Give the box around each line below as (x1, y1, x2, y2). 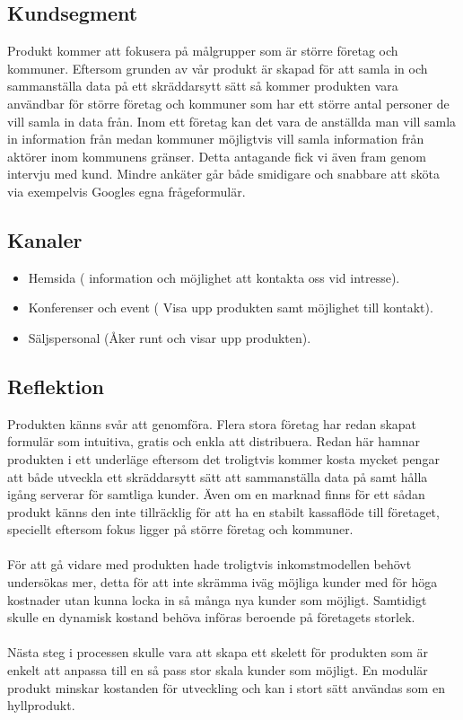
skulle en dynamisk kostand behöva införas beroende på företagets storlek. (7, 608, 415, 627)
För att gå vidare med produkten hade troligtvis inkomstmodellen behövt (7, 555, 412, 574)
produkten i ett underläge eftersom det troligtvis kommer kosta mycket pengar (7, 449, 440, 468)
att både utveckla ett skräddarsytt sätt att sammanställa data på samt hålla (7, 467, 428, 486)
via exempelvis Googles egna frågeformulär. (7, 181, 246, 200)
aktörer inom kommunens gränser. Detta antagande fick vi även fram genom (7, 146, 426, 165)
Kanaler (7, 225, 83, 253)
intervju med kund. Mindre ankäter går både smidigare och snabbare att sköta (7, 164, 440, 183)
